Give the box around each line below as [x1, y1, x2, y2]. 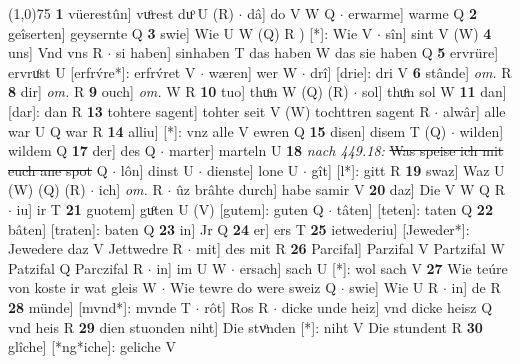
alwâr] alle [442, 100, 506, 121]
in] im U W [156, 257, 227, 278]
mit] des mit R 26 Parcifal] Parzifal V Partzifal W [196, 238, 505, 259]
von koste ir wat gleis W [8, 277, 157, 298]
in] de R [451, 277, 501, 298]
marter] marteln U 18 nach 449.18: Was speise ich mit [168, 140, 504, 161]
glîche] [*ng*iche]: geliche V [8, 336, 176, 357]
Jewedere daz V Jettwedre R [8, 238, 183, 259]
